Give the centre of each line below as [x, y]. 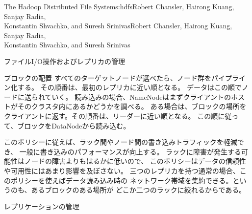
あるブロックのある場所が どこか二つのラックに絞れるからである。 [139, 190]
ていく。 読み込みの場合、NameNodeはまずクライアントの [138, 96]
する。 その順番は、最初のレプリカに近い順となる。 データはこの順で [129, 87]
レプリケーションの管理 [42, 206]
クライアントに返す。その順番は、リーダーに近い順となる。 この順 [111, 116]
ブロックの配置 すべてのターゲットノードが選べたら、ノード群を [108, 77]
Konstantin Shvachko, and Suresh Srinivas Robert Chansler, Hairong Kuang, [118, 26]
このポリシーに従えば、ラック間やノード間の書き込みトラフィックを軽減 [121, 142]
